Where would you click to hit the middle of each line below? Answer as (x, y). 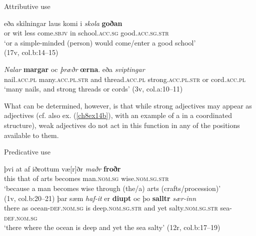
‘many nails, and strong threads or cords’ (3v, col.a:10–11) (93, 89)
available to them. (31, 135)
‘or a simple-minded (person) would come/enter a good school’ (100, 42)
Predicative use (27, 152)
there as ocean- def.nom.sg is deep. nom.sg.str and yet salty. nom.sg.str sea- (118, 208)
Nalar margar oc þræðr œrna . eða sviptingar (74, 69)
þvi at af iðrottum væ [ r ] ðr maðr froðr (62, 168)
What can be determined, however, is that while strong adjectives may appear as (128, 105)
